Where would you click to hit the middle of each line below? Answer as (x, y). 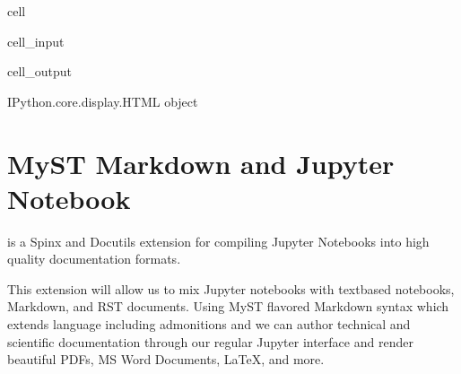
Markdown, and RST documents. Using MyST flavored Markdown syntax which (228, 306)
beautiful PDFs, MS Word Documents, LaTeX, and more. (166, 359)
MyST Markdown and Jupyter (201, 163)
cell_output (39, 71)
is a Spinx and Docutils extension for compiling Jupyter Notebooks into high (218, 241)
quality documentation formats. (94, 259)
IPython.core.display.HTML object (103, 101)
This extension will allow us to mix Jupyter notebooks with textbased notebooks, (231, 288)
